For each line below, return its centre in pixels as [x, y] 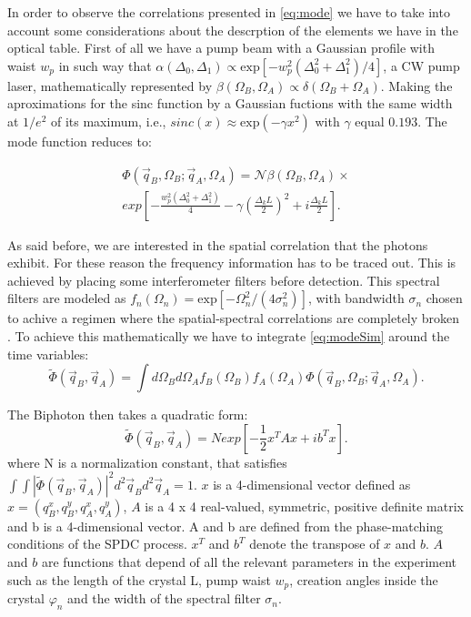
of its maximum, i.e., [108, 121]
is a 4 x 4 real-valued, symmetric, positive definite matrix [304, 506]
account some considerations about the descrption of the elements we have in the [233, 30]
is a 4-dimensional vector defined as [312, 484]
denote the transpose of [315, 544]
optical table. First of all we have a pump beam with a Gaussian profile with [221, 48]
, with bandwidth [356, 298]
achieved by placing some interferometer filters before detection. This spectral [224, 280]
